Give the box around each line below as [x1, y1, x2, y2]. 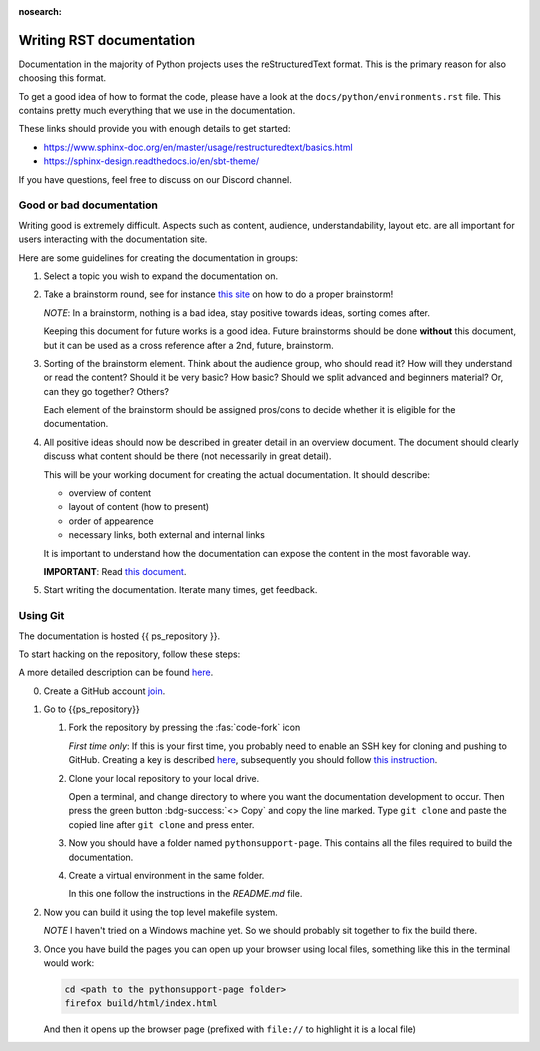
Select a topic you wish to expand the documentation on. [43, 270, 279, 282]
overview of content [68, 487, 152, 499]
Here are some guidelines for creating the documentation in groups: [18, 251, 299, 264]
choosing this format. [18, 72, 107, 84]
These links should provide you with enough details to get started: [18, 123, 291, 135]
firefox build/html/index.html [64, 998, 219, 1009]
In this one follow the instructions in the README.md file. [68, 888, 303, 900]
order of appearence [68, 515, 154, 527]
